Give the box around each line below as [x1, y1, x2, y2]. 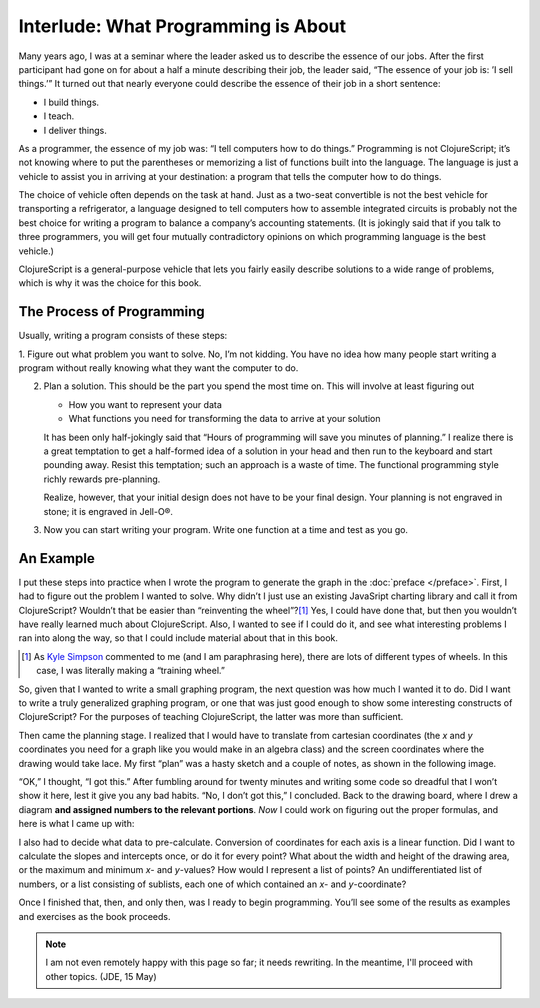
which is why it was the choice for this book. [18, 277, 202, 289]
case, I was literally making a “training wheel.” [36, 665, 225, 677]
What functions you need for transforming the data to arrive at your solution [68, 413, 381, 425]
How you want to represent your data [68, 398, 222, 410]
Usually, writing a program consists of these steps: [18, 330, 228, 342]
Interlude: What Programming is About [18, 15, 347, 37]
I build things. [43, 96, 100, 108]
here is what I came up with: [18, 818, 135, 830]
